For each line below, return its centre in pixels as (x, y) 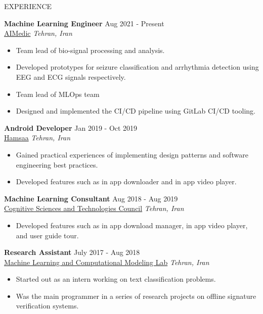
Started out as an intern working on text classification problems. (116, 279)
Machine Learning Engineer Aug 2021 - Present (84, 23)
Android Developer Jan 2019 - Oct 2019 (71, 127)
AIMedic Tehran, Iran (38, 33)
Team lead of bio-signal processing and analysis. (90, 50)
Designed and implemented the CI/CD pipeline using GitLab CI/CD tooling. (136, 111)
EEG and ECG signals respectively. (71, 76)
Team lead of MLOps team (58, 94)
